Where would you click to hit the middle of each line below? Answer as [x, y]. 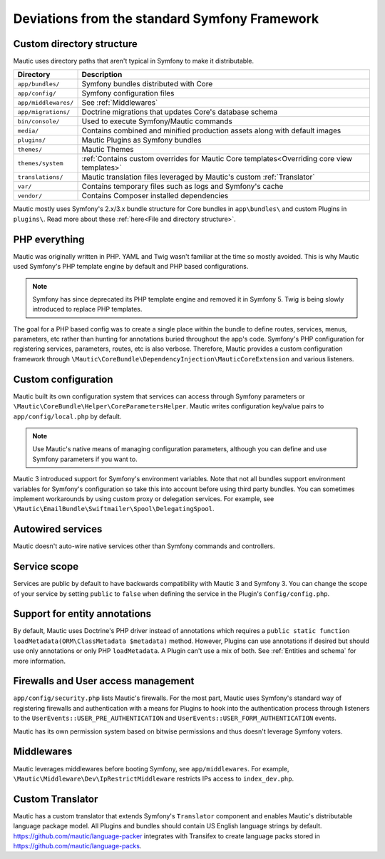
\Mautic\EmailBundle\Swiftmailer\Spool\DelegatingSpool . [114, 509]
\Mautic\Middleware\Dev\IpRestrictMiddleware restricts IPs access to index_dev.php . [154, 778]
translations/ [40, 177]
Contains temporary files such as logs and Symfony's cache [183, 187]
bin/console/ [38, 121]
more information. [39, 661]
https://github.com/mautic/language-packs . [77, 846]
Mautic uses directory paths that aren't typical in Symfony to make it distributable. [134, 61]
